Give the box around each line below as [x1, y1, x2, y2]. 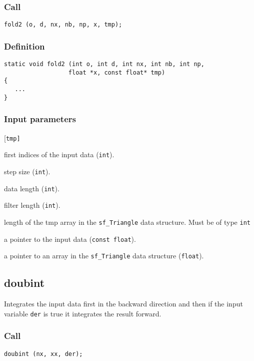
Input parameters [4, 113, 76, 125]
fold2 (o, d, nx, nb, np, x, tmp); [4, 21, 122, 29]
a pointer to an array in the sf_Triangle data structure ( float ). [4, 250, 204, 261]
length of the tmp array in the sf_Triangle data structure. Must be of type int [4, 216, 250, 227]
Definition [4, 40, 45, 52]
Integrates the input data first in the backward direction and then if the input [4, 298, 243, 309]
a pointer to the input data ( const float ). [4, 233, 136, 244]
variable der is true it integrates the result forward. [4, 308, 161, 318]
